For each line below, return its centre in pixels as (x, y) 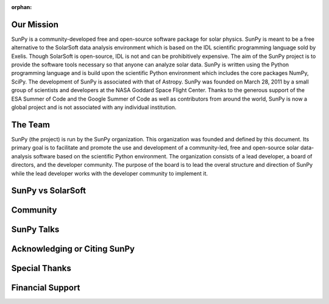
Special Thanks (41, 268)
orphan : (22, 7)
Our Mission (35, 24)
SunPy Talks (35, 229)
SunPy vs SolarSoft (49, 191)
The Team (31, 125)
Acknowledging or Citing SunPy (73, 249)
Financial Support (46, 288)
